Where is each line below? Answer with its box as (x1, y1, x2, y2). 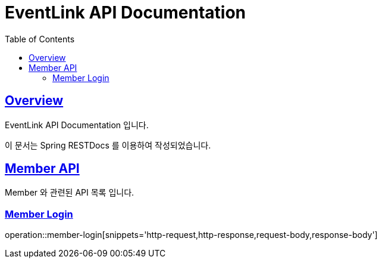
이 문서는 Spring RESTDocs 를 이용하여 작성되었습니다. (5, 140, 211, 150)
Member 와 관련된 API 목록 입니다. (5, 187, 134, 198)
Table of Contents (5, 33, 75, 44)
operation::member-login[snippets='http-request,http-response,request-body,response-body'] (5, 230, 378, 240)
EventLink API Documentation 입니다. (5, 119, 149, 130)
